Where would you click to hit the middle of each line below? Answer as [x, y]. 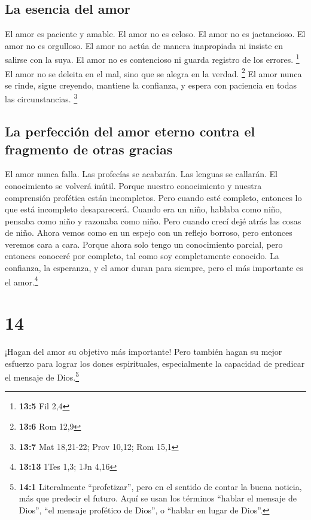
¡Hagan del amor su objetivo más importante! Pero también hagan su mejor [144, 352]
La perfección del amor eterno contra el [130, 131]
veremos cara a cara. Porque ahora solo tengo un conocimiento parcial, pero [144, 244]
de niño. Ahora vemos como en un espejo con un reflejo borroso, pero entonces [149, 232]
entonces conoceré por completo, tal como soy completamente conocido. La [142, 256]
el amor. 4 [22, 281]
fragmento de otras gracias [89, 149]
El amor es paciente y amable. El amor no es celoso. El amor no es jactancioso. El [155, 34]
